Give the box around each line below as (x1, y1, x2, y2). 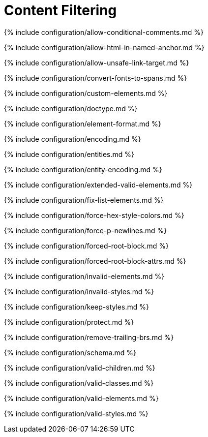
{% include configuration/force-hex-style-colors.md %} (4, 211, 184, 219)
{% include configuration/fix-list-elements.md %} (4, 195, 164, 204)
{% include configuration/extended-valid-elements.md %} (4, 180, 193, 189)
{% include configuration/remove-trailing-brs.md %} (4, 333, 174, 342)
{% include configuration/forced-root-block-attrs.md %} (4, 256, 186, 265)
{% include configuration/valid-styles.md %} (4, 409, 149, 418)
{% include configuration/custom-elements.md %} (4, 89, 168, 97)
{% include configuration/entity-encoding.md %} (4, 165, 162, 174)
